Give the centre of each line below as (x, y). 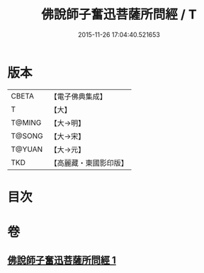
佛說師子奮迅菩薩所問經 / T (119, 15)
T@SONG (27, 135)
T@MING (26, 123)
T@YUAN (27, 149)
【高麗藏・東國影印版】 (89, 162)
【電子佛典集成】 (79, 96)
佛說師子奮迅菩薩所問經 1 (62, 261)
